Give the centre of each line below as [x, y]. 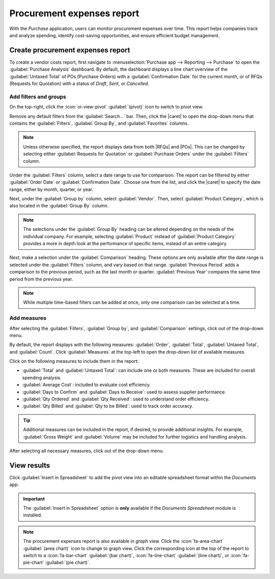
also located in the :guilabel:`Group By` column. [59, 206]
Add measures [28, 318]
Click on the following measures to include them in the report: [74, 361]
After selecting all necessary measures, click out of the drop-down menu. [87, 451]
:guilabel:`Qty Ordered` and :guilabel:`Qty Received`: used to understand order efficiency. [116, 399]
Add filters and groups [38, 97]
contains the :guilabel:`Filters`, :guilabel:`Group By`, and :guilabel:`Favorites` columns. [99, 123]
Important [34, 499]
